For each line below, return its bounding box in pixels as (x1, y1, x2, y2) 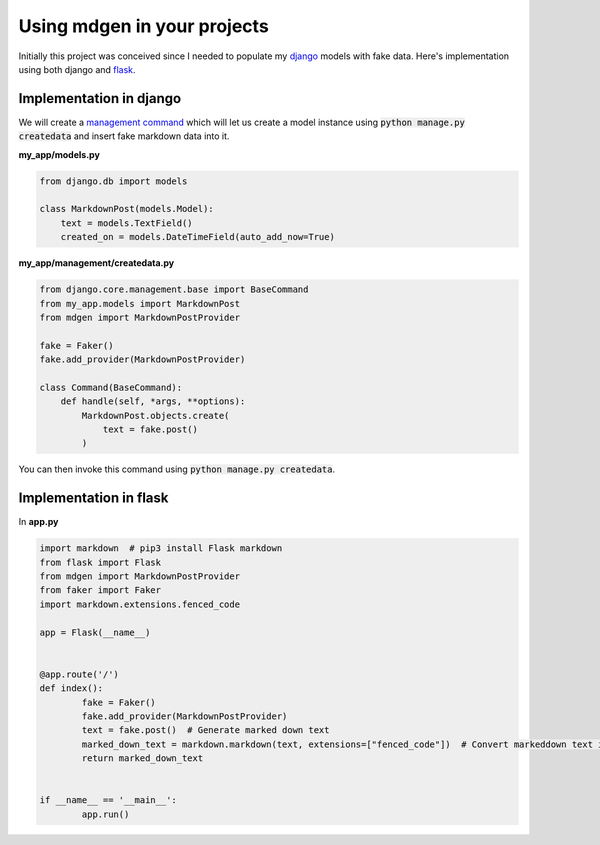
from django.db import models (39, 175, 188, 187)
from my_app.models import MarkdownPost (39, 298, 240, 309)
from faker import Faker (39, 585, 162, 596)
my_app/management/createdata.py (18, 257, 175, 269)
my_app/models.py (18, 148, 100, 160)
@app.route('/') (39, 668, 120, 680)
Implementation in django (18, 90, 182, 107)
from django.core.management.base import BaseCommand (39, 284, 309, 295)
